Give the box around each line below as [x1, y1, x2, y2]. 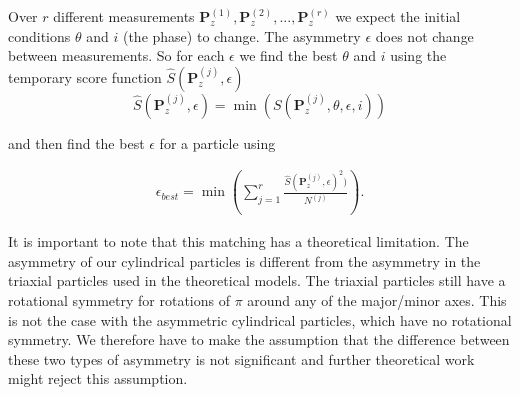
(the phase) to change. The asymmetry [122, 25, 361, 46]
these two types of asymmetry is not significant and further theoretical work [8, 348, 475, 369]
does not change [375, 25, 474, 46]
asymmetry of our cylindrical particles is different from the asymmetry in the [8, 250, 481, 271]
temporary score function [8, 66, 162, 87]
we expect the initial [335, 6, 461, 26]
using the [390, 45, 447, 66]
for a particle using [159, 132, 276, 153]
